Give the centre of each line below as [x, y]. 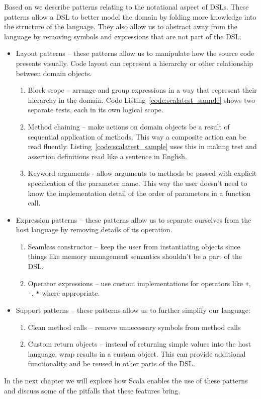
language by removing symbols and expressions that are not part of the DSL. [123, 36]
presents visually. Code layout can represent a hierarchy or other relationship [135, 63]
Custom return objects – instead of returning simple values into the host [140, 344]
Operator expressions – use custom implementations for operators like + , [139, 283]
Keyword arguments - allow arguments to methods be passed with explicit [142, 173]
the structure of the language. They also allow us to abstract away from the [121, 26]
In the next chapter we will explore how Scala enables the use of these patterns [126, 380]
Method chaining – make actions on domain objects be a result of [129, 126]
